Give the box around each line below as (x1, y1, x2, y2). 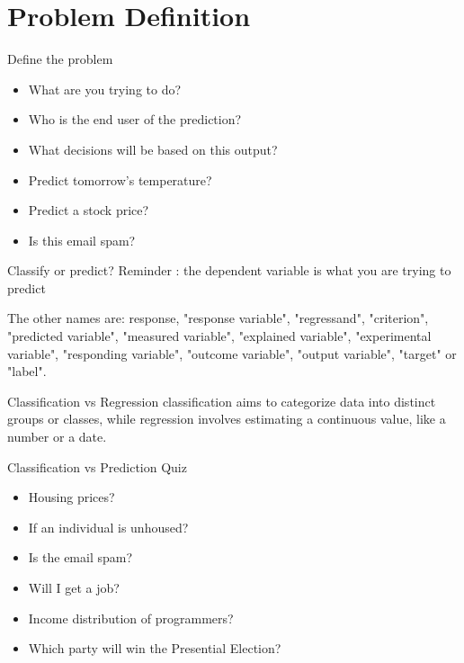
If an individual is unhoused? (28, 517, 189, 536)
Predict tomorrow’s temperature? (28, 170, 212, 189)
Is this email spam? (28, 230, 136, 249)
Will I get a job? (28, 578, 120, 596)
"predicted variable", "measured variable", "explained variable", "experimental (7, 327, 432, 345)
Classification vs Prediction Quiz (7, 457, 187, 476)
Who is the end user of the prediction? (28, 110, 242, 129)
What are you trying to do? (28, 79, 182, 98)
